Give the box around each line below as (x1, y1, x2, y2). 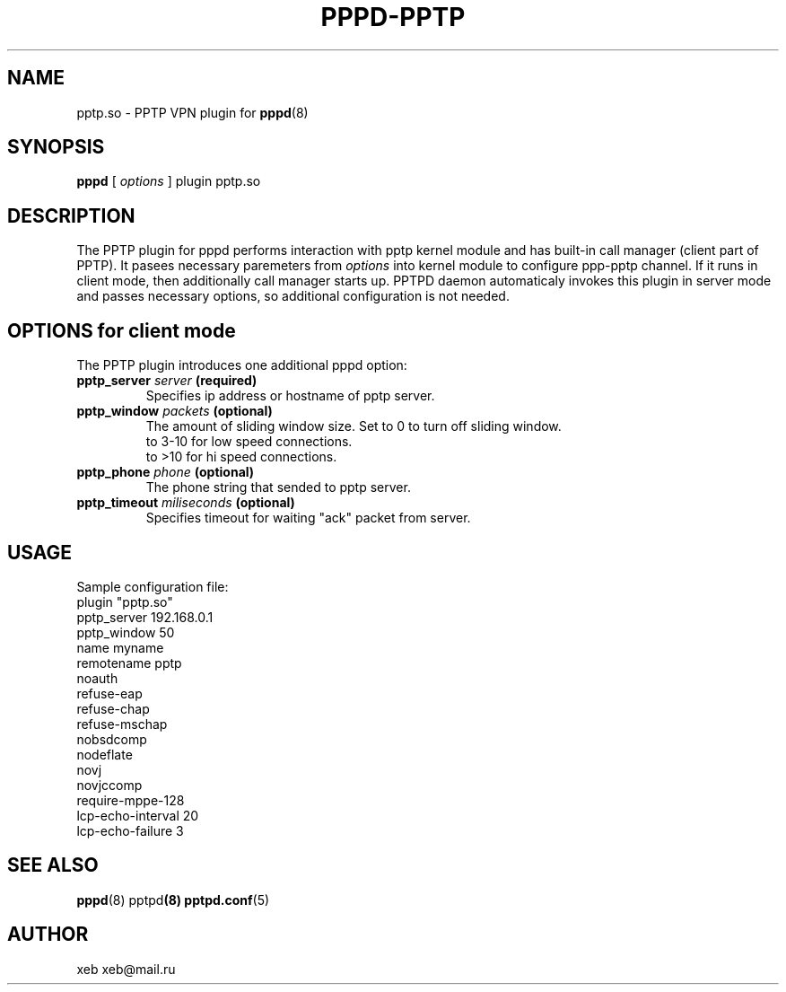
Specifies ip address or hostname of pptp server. (145, 388, 435, 404)
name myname (76, 639, 164, 655)
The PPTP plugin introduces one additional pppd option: (76, 357, 407, 373)
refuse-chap (76, 700, 150, 716)
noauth (76, 670, 118, 686)
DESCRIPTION (7, 204, 135, 227)
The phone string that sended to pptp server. (145, 479, 411, 496)
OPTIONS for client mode (7, 319, 236, 342)
